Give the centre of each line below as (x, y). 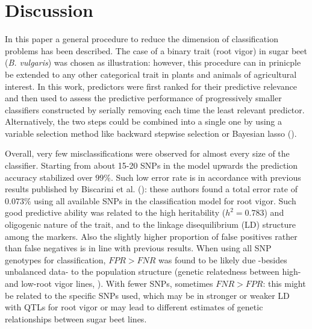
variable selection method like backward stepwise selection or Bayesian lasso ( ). (151, 133)
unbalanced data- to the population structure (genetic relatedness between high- (153, 271)
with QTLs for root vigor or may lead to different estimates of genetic (134, 307)
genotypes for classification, (55, 259)
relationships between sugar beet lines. (76, 318)
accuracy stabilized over (49, 177)
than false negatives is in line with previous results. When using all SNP (138, 248)
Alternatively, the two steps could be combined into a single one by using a (143, 121)
